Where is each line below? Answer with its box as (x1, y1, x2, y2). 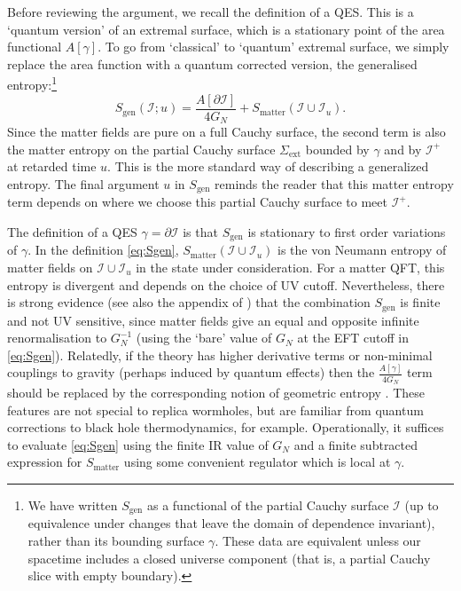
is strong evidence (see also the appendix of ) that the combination (7, 293, 371, 311)
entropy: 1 (7, 73, 58, 94)
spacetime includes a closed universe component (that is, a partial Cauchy (27, 548, 431, 567)
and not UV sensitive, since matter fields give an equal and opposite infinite (7, 311, 419, 329)
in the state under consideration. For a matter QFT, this (136, 258, 445, 277)
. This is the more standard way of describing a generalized (107, 157, 429, 176)
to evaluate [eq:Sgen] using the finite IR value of (7, 435, 269, 453)
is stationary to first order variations (247, 222, 446, 240)
